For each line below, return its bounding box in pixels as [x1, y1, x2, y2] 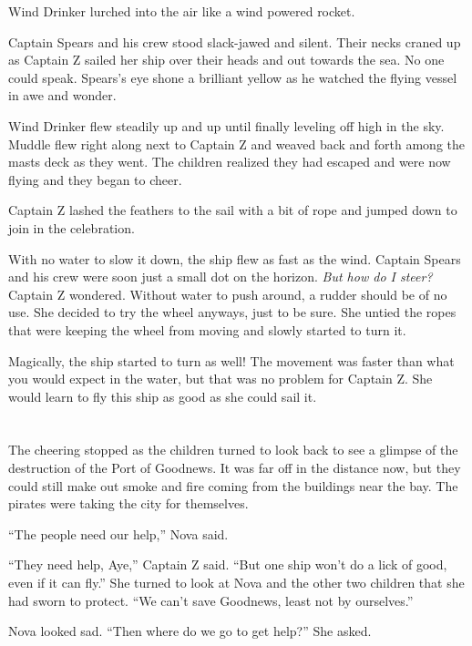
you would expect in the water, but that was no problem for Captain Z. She [8, 369, 433, 388]
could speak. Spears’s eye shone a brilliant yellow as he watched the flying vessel [8, 67, 457, 87]
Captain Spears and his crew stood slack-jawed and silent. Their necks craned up [8, 32, 461, 51]
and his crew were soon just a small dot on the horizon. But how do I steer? [8, 267, 433, 286]
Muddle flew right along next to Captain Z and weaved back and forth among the [8, 134, 465, 153]
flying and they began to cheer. [8, 169, 182, 189]
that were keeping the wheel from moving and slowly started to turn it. [8, 320, 406, 339]
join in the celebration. [8, 218, 135, 237]
